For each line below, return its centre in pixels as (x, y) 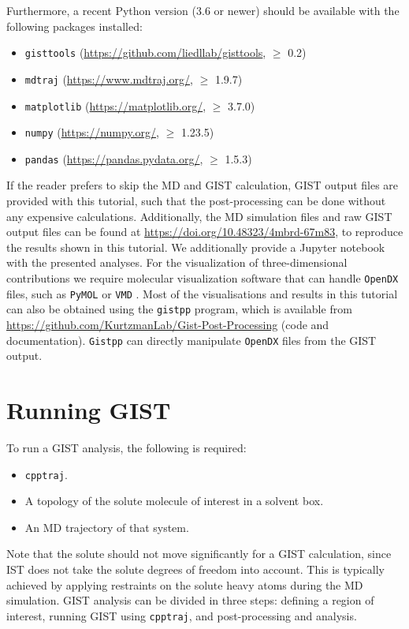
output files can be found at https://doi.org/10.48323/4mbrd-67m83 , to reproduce (205, 232)
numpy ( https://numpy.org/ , (92, 132)
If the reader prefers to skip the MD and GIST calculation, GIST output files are (203, 185)
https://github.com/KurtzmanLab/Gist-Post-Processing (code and (168, 324)
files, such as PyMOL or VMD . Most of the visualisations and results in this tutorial (202, 293)
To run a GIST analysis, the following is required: (126, 447)
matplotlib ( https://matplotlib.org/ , (115, 105)
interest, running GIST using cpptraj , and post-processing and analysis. (182, 615)
